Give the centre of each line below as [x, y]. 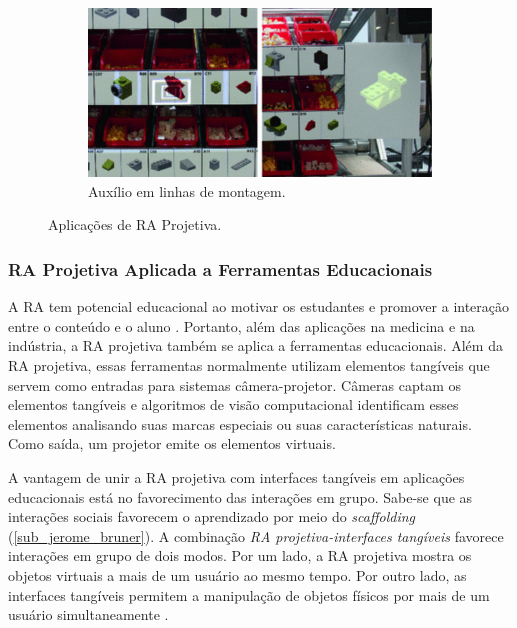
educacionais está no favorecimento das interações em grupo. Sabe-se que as [240, 496]
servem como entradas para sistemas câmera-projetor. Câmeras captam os [234, 384]
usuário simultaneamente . [88, 614]
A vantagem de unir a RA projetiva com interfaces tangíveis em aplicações [236, 477]
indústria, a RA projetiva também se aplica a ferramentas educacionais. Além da [255, 345]
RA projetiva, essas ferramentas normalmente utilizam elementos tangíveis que [249, 365]
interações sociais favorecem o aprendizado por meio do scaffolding [212, 516]
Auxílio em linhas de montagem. [187, 190]
